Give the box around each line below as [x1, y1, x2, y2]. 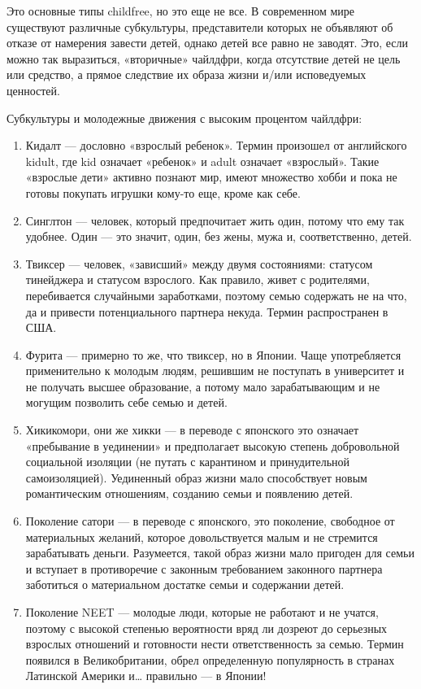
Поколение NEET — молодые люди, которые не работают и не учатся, [25, 604, 379, 620]
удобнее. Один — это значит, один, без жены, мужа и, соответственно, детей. [25, 228, 412, 245]
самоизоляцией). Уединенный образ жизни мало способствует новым [25, 469, 367, 486]
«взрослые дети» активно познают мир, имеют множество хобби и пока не [25, 168, 397, 185]
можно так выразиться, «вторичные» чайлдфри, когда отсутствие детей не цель [7, 50, 401, 67]
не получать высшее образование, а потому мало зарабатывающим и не [25, 377, 380, 395]
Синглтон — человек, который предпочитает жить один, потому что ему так [25, 211, 405, 229]
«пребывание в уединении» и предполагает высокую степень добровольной [25, 437, 400, 454]
